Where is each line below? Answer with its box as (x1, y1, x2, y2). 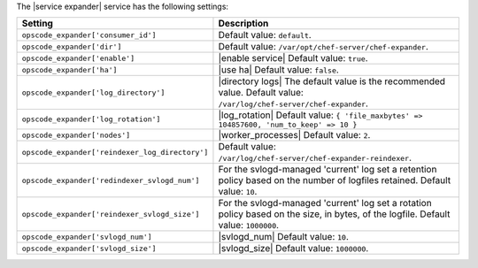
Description (218, 18, 269, 30)
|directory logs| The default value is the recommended (218, 75, 446, 88)
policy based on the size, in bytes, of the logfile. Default (218, 208, 451, 220)
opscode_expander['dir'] (21, 42, 122, 51)
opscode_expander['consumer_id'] (21, 30, 157, 40)
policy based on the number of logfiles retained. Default (218, 174, 451, 187)
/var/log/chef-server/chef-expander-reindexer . (218, 151, 412, 164)
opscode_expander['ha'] (21, 65, 118, 74)
